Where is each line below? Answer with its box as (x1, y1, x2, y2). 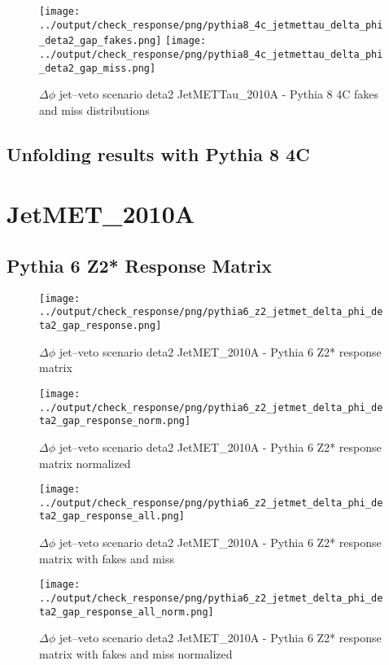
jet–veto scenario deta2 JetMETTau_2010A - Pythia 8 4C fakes (59, 85, 379, 103)
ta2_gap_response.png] (39, 320, 162, 332)
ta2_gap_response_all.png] (39, 510, 185, 523)
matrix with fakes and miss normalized (39, 645, 233, 662)
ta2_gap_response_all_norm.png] (39, 606, 214, 618)
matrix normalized (39, 454, 131, 471)
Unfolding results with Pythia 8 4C (7, 141, 310, 166)
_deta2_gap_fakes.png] (39, 35, 162, 47)
